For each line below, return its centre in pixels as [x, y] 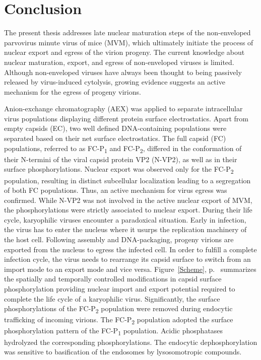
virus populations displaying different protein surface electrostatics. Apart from [126, 118]
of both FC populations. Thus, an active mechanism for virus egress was [116, 190]
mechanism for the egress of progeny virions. [73, 91]
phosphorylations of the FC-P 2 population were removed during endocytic [118, 309]
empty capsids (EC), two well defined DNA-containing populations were [115, 128]
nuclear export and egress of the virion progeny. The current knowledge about [124, 52]
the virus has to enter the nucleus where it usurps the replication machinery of [125, 229]
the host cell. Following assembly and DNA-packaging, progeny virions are [119, 239]
